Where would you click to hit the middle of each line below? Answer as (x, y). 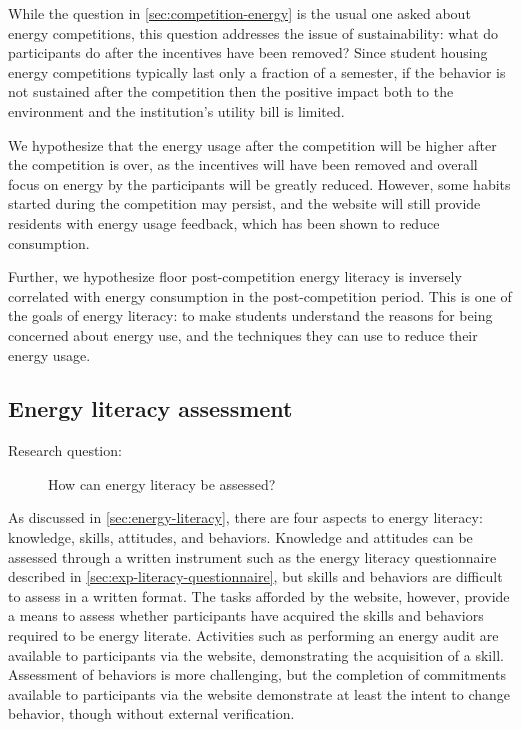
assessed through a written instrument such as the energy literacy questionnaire (252, 556)
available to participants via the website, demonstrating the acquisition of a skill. (256, 654)
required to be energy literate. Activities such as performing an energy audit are (253, 635)
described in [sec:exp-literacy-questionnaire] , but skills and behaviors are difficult (255, 576)
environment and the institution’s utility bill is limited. (176, 110)
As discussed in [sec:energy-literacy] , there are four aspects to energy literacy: (245, 517)
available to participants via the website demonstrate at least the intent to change (259, 693)
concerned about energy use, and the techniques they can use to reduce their (243, 334)
